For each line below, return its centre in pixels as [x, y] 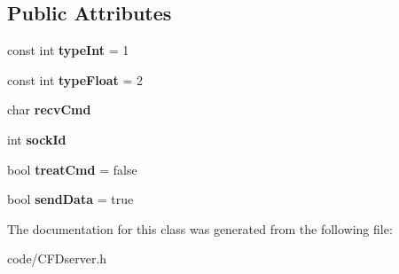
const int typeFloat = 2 [75, 79]
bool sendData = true [70, 199]
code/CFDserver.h [57, 258]
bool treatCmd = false [72, 169]
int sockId [37, 139]
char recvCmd [49, 110]
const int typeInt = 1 [68, 50]
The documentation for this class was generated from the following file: [200, 228]
